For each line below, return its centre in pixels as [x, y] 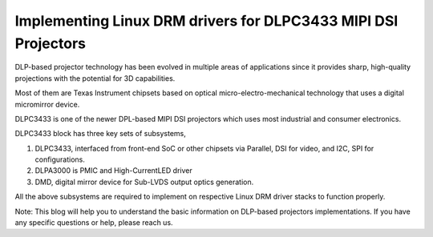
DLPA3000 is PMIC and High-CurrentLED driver [113, 171]
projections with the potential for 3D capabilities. [95, 78]
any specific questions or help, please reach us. [94, 223]
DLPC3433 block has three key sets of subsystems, [100, 134]
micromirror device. [47, 104]
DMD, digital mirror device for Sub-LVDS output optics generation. [144, 182]
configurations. [60, 159]
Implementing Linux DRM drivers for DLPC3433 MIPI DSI [206, 21]
